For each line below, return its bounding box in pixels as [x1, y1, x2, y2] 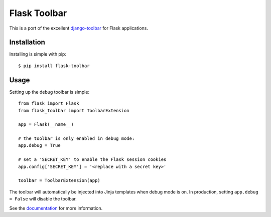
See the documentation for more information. [9, 205, 103, 211]
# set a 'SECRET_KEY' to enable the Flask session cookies [18, 157, 167, 162]
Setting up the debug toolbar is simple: [9, 89, 90, 95]
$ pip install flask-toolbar [18, 63, 90, 69]
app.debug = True [18, 143, 61, 148]
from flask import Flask [18, 101, 79, 106]
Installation [9, 38, 45, 47]
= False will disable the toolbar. [9, 196, 77, 202]
